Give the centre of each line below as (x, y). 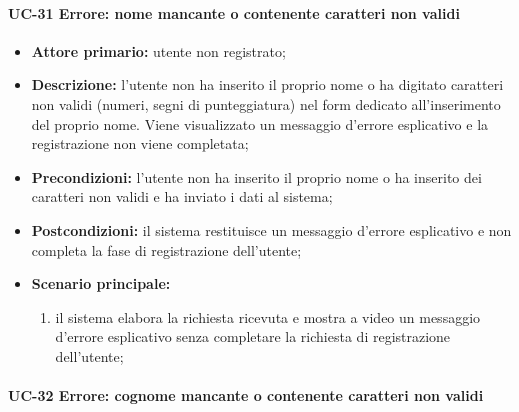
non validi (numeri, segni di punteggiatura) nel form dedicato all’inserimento (266, 103)
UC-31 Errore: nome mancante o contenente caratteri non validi (234, 12)
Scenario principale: (101, 283)
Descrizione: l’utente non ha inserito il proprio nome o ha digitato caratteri (267, 84)
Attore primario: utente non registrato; (158, 50)
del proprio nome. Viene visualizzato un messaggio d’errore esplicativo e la (260, 123)
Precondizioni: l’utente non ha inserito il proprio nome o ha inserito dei (256, 176)
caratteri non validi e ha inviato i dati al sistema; (182, 196)
